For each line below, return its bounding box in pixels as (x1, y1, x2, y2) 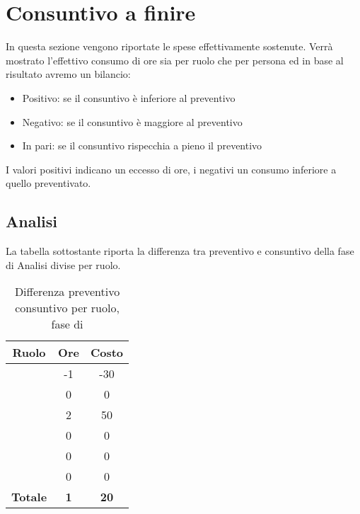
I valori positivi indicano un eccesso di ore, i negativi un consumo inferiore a (6, 161, 337, 176)
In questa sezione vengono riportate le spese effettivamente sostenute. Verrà (6, 39, 333, 54)
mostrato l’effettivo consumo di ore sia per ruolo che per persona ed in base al (6, 52, 344, 67)
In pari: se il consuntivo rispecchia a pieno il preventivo (22, 138, 262, 153)
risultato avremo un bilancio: (6, 67, 131, 81)
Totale (11, 489, 47, 506)
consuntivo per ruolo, (15, 299, 120, 316)
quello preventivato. (6, 176, 91, 190)
